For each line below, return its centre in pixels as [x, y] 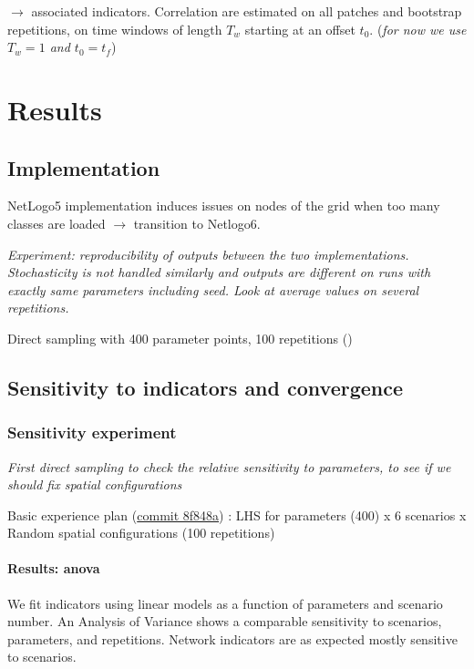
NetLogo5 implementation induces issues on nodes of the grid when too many [224, 206]
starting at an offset [300, 29]
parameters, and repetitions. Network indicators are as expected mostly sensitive [232, 638]
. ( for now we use [418, 29]
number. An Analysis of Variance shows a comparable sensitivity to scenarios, [225, 621]
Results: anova [54, 568]
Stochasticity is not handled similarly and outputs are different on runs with [219, 272]
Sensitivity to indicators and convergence [206, 387]
